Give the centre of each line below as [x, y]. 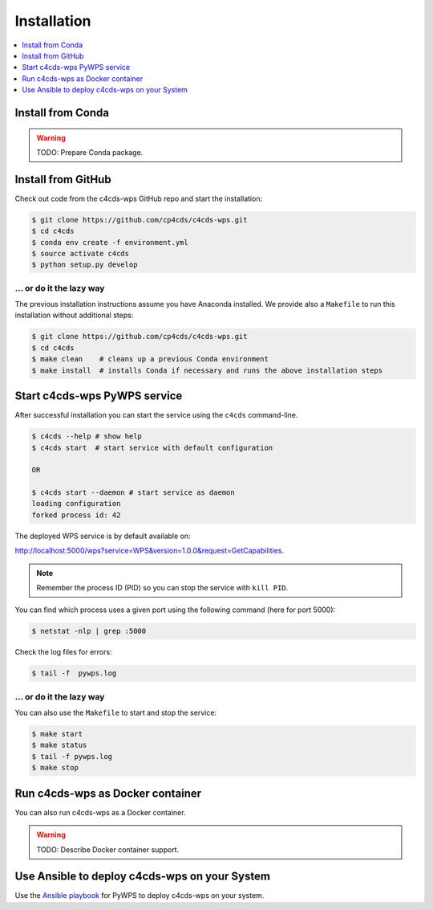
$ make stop [55, 768]
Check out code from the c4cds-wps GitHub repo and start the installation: [139, 198]
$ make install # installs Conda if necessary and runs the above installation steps [207, 370]
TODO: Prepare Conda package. [90, 152]
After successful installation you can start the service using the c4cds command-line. [156, 415]
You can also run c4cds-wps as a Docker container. [100, 812]
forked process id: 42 [76, 515]
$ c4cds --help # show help [87, 437]
